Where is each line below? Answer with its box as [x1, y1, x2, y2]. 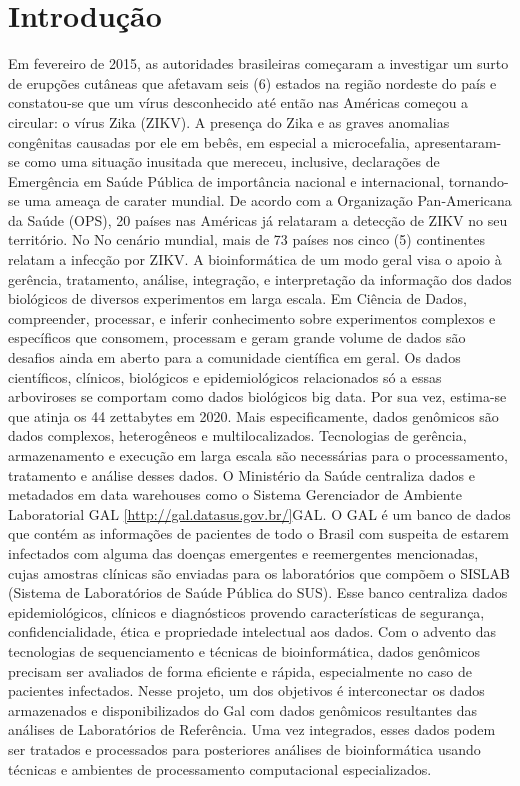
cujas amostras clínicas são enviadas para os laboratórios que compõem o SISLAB [8, 562, 511, 583]
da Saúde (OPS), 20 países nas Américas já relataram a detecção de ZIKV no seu [8, 209, 508, 230]
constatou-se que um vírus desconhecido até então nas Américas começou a [8, 92, 469, 113]
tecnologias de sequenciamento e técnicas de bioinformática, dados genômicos [8, 640, 481, 661]
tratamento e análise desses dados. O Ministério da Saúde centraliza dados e [8, 464, 475, 485]
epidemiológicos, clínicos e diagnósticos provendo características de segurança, [8, 601, 485, 622]
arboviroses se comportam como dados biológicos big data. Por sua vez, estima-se [8, 386, 507, 407]
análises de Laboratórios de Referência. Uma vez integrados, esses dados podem [8, 719, 496, 740]
